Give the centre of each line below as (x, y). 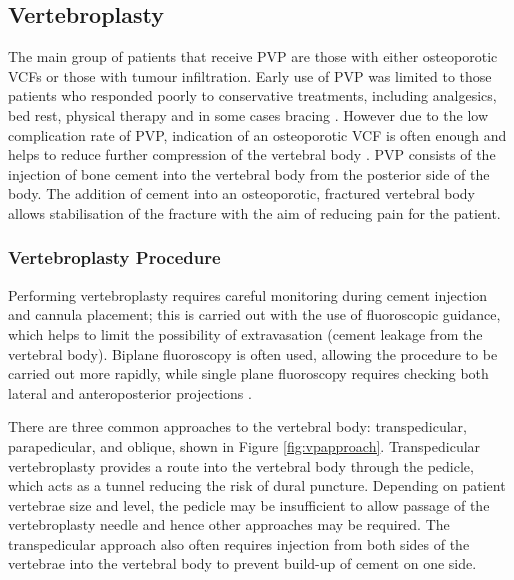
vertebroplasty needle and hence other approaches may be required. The (229, 524)
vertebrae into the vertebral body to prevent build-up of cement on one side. (242, 563)
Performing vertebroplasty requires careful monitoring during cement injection (248, 294)
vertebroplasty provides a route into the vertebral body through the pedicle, (241, 465)
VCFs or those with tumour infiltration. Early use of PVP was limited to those (250, 75)
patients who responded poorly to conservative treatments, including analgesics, (252, 95)
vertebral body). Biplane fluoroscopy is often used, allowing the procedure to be (253, 353)
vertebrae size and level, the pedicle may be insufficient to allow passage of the (249, 504)
